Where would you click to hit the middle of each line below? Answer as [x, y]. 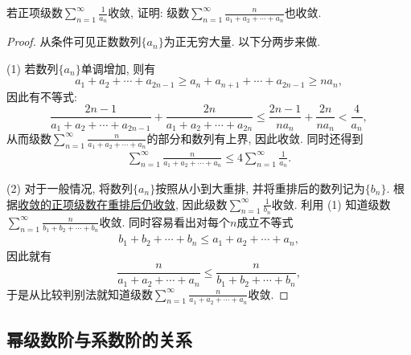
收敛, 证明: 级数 [149, 12]
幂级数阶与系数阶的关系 [99, 339]
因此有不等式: [42, 96]
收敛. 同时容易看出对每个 [164, 221]
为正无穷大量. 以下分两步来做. [242, 41]
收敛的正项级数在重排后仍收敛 [97, 204]
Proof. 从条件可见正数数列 [74, 41]
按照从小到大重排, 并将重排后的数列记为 [260, 188]
